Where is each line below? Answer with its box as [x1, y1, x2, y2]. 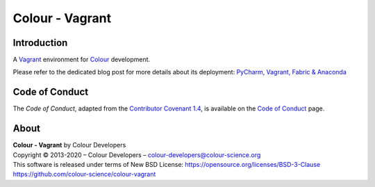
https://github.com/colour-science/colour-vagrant [12, 170, 156, 179]
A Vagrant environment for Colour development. [12, 56, 151, 64]
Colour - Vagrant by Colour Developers [12, 141, 126, 149]
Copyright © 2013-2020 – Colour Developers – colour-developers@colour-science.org [12, 150, 261, 159]
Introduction [12, 37, 68, 49]
